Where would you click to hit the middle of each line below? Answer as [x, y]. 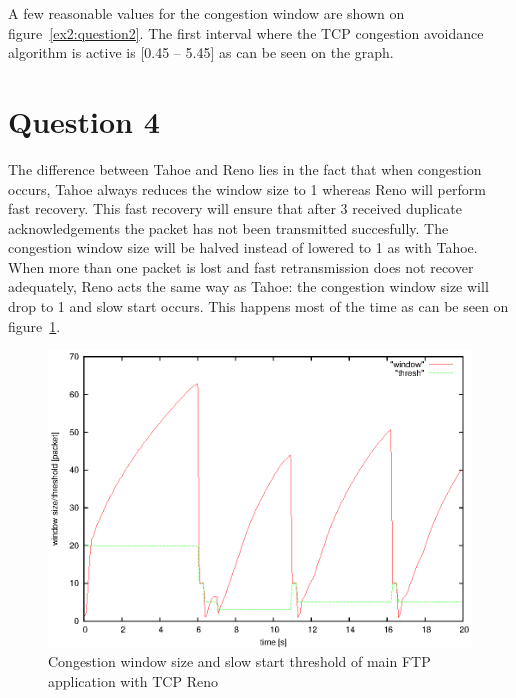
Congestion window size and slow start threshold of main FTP [239, 661]
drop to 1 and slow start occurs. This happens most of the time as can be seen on [258, 306]
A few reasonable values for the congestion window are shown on [206, 13]
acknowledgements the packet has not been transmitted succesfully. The [228, 227]
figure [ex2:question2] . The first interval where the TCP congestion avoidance [246, 32]
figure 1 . [34, 325]
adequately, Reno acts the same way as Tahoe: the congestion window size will [248, 286]
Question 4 [84, 120]
